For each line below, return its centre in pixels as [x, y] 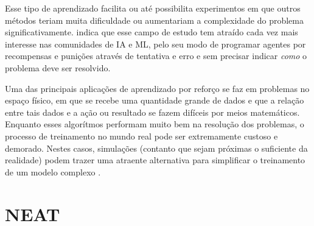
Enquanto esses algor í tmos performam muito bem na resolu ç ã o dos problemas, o [155, 124]
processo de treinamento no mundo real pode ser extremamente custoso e [141, 136]
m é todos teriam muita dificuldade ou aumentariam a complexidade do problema [154, 20]
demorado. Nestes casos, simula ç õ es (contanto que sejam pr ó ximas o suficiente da [156, 148]
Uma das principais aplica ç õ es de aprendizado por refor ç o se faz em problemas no [157, 88]
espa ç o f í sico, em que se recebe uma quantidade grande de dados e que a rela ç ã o [155, 100]
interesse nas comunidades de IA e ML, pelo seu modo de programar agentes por [155, 44]
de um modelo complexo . [53, 171]
